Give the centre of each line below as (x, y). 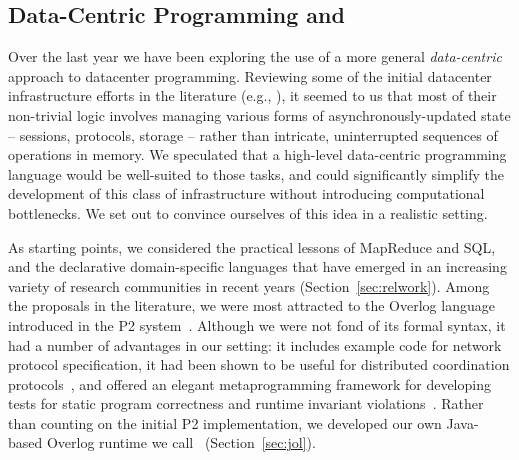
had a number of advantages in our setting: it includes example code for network (255, 344)
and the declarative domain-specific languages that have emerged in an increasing (257, 266)
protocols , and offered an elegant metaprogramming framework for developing (249, 383)
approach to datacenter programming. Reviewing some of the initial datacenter (250, 75)
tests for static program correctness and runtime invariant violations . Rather (246, 403)
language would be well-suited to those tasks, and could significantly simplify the (256, 173)
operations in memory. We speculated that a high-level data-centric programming (257, 154)
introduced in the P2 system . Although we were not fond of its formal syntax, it (257, 324)
